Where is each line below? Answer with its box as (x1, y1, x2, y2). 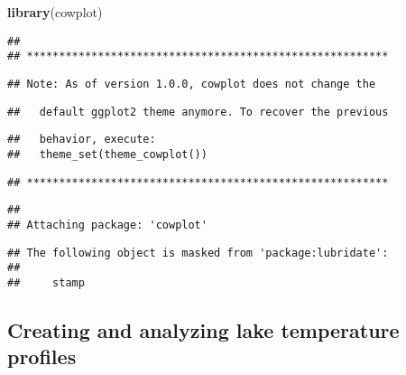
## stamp (7, 276, 85, 289)
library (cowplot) (7, 3, 103, 21)
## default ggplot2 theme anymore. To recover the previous (7, 105, 389, 118)
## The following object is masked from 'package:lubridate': (7, 246, 389, 259)
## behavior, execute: (7, 133, 156, 146)
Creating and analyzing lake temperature (7, 315, 400, 343)
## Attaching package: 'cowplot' (7, 218, 208, 231)
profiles (7, 342, 77, 370)
